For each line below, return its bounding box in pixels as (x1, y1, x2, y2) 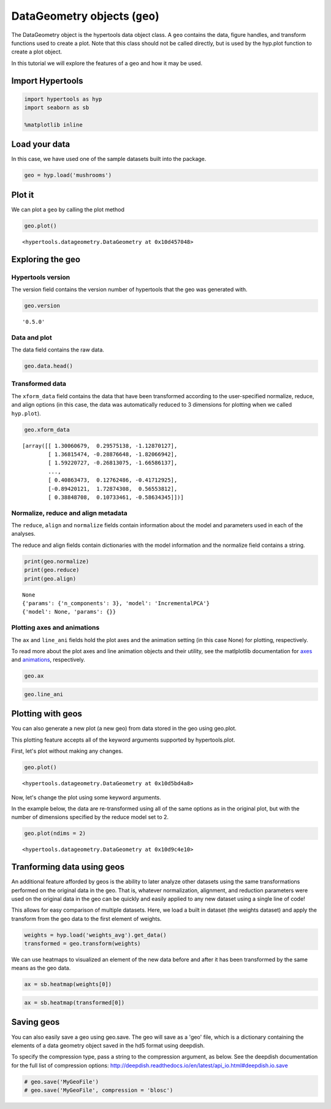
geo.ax (24, 673, 44, 680)
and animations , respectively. (11, 656, 86, 664)
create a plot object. (11, 48, 63, 55)
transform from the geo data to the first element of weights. (11, 915, 162, 922)
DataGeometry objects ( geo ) (11, 9, 159, 23)
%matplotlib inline (24, 121, 83, 128)
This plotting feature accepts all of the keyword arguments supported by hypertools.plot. (11, 736, 235, 743)
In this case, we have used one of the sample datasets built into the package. (11, 155, 207, 163)
